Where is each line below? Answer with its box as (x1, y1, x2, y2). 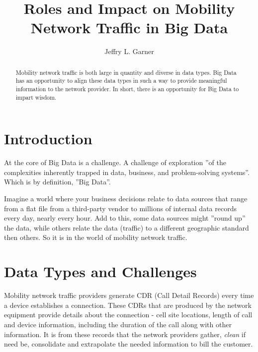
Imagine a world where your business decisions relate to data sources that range (4, 193, 248, 204)
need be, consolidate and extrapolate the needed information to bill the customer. (4, 339, 253, 349)
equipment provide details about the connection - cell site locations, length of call (4, 309, 253, 320)
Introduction (4, 128, 92, 149)
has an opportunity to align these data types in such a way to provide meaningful (15, 76, 227, 85)
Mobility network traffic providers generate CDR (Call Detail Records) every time (4, 290, 254, 300)
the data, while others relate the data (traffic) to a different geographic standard (4, 222, 249, 233)
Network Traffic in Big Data (30, 17, 228, 38)
